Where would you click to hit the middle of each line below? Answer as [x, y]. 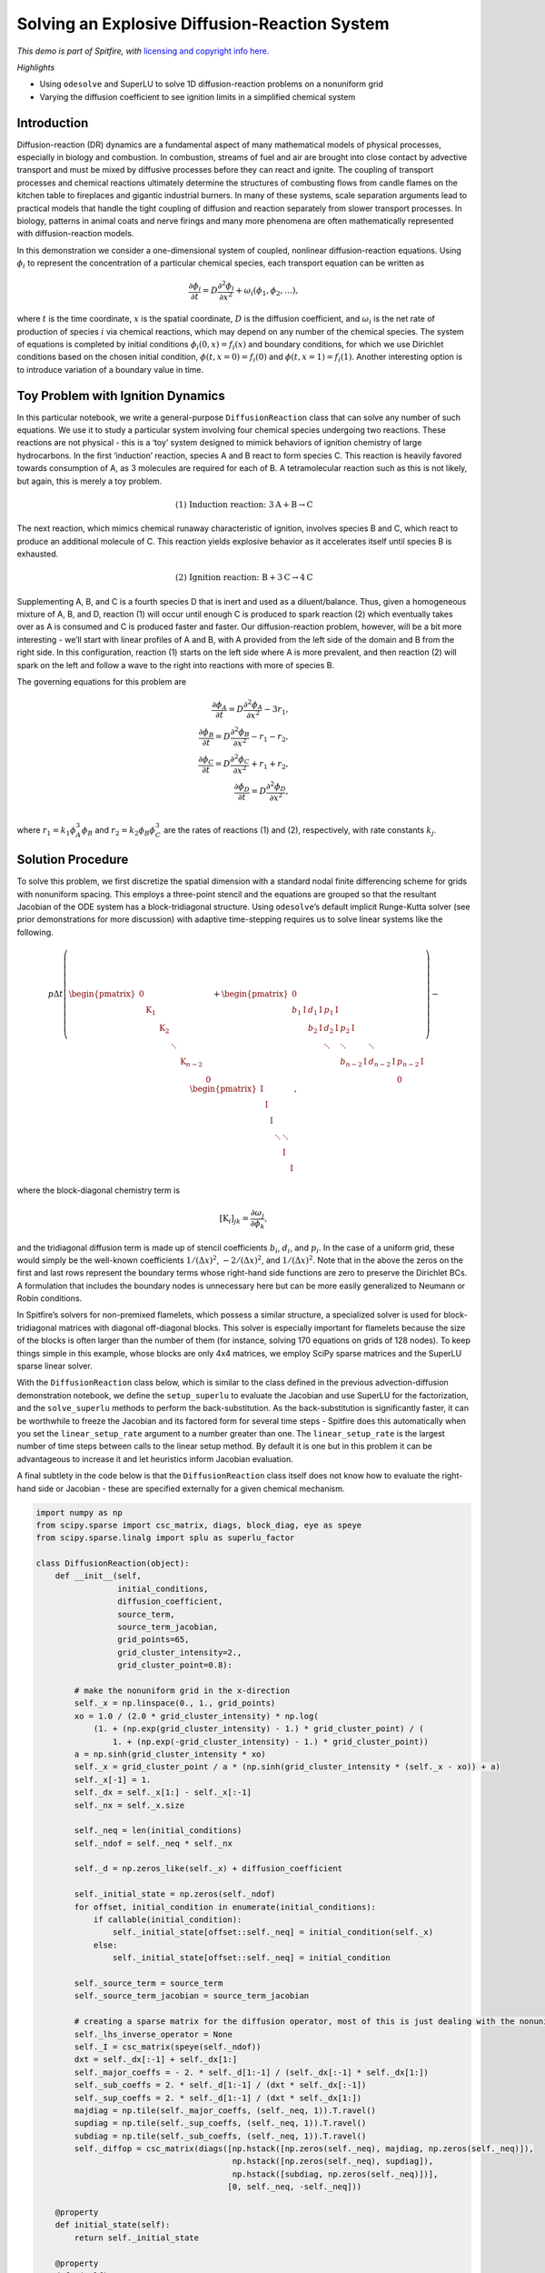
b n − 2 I [354, 1063]
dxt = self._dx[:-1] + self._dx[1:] [156, 2060]
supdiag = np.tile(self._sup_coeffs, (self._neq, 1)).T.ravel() [220, 2123]
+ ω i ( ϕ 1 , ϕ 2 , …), [267, 292]
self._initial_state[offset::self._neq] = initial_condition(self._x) [273, 1933]
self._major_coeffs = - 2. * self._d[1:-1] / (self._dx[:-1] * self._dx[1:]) [251, 2072]
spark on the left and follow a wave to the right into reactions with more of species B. [176, 665]
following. [35, 932]
